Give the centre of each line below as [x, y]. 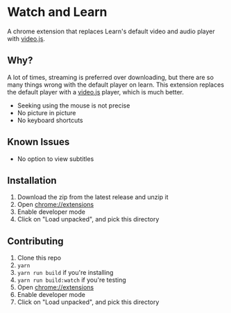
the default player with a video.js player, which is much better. [95, 92]
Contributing [35, 241]
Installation [32, 180]
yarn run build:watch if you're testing [71, 280]
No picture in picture [46, 112]
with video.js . [26, 38]
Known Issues [38, 142]
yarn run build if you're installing [65, 273]
